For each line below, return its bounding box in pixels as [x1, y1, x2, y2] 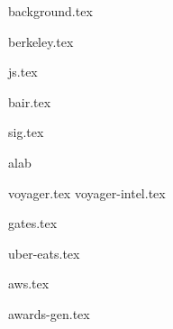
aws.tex [8, 274, 50, 293]
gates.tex [8, 214, 58, 233]
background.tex [8, 2, 93, 20]
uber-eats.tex [8, 243, 80, 262]
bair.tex [8, 92, 51, 111]
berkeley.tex [8, 32, 74, 50]
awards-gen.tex [8, 304, 90, 323]
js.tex [8, 62, 38, 81]
